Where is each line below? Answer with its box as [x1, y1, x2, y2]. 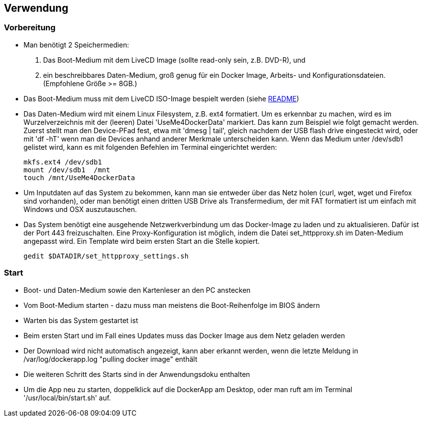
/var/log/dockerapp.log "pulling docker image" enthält [23, 354, 197, 363]
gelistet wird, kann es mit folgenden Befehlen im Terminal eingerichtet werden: [23, 142, 277, 151]
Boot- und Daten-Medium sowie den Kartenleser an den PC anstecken [23, 285, 251, 294]
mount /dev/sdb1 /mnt [23, 165, 111, 174]
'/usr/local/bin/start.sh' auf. [23, 393, 111, 402]
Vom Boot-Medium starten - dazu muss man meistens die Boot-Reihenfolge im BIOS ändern [23, 301, 320, 309]
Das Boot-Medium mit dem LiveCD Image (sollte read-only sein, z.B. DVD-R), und [43, 55, 305, 64]
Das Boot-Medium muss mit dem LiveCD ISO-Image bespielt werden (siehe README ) [23, 94, 299, 103]
